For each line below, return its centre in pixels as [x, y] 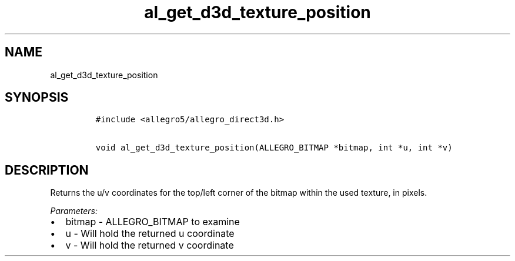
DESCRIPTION [47, 170]
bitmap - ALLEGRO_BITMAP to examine [153, 222]
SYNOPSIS [37, 98]
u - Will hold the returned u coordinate [150, 234]
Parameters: [74, 211]
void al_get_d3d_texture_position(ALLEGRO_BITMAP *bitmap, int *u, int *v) [274, 148]
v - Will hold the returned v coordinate [150, 245]
